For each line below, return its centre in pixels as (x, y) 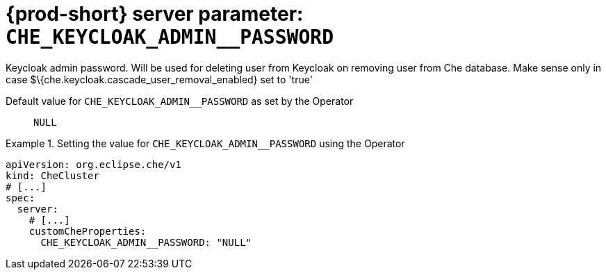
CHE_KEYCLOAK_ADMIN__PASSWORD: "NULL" (146, 242)
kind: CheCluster (52, 175)
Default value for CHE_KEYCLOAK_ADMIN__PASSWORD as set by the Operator (180, 101)
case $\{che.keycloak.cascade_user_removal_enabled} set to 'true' (159, 79)
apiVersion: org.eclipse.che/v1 (93, 164)
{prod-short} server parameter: (155, 14)
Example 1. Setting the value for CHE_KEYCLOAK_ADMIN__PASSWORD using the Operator (205, 143)
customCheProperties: (88, 231)
